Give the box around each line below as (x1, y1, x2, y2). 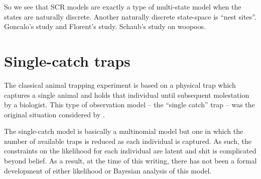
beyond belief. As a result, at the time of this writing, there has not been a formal (4, 155, 257, 166)
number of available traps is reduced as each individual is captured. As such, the (4, 135, 251, 146)
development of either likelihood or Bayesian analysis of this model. (4, 165, 212, 175)
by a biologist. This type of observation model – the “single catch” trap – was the (4, 99, 255, 110)
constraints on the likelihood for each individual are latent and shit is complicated (4, 145, 256, 156)
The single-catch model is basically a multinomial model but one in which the (4, 126, 243, 136)
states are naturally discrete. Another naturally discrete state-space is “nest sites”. (4, 11, 256, 22)
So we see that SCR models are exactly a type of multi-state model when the (4, 2, 241, 12)
